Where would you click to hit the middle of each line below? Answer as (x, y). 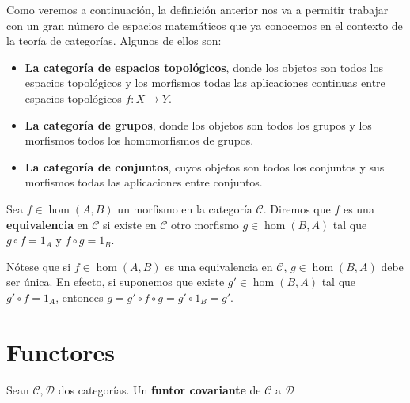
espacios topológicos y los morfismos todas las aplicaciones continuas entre (205, 83)
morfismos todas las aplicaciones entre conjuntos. (144, 182)
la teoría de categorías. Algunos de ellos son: (114, 41)
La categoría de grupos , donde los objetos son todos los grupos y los (198, 124)
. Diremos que (297, 208)
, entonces (80, 297)
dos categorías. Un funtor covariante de (159, 389)
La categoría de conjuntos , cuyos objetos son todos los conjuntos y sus (205, 166)
